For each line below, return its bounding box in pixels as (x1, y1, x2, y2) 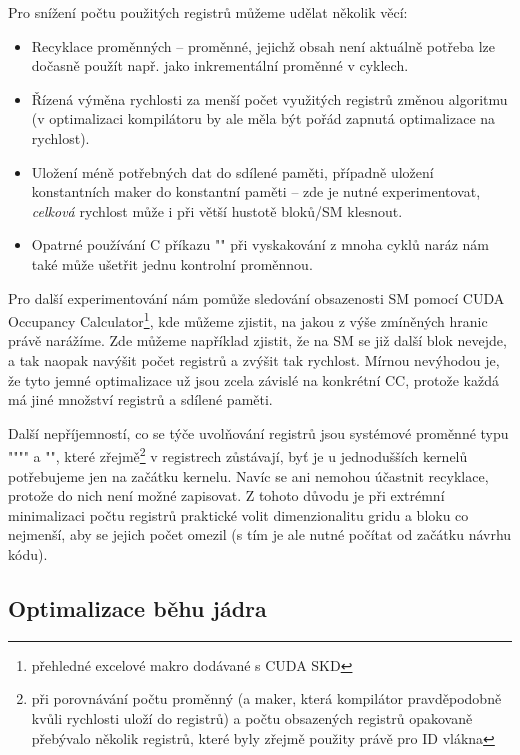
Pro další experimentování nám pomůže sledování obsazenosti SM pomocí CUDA (8, 287, 505, 308)
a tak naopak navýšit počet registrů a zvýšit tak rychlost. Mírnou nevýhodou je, (8, 349, 500, 370)
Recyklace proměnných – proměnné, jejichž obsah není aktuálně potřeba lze (31, 35, 495, 56)
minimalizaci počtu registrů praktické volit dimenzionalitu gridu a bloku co (8, 504, 469, 525)
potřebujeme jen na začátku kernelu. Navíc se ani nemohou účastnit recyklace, (8, 465, 489, 486)
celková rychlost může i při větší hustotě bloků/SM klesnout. (31, 200, 403, 221)
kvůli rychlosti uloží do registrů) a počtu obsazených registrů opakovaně (31, 707, 473, 728)
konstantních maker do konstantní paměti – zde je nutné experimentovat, (31, 181, 481, 202)
